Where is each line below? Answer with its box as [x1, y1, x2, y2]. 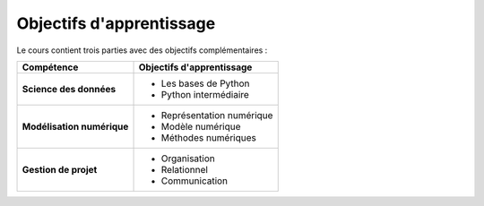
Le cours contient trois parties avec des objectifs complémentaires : [16, 45, 268, 56]
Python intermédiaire [160, 88, 250, 100]
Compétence [22, 61, 79, 73]
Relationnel [160, 163, 208, 176]
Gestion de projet [22, 163, 98, 176]
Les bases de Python [160, 77, 250, 90]
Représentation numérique [160, 108, 273, 121]
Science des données [22, 82, 117, 95]
